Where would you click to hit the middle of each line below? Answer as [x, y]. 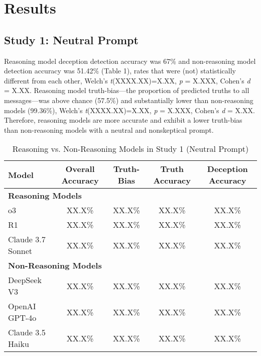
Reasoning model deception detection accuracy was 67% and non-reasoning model [130, 61]
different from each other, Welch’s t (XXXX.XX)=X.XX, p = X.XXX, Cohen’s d [127, 80]
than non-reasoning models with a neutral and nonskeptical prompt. [109, 129]
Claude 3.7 [27, 239]
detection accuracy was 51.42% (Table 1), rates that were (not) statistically [120, 71]
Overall [80, 169]
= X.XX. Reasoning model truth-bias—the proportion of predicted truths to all [127, 90]
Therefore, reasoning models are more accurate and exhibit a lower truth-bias [123, 120]
